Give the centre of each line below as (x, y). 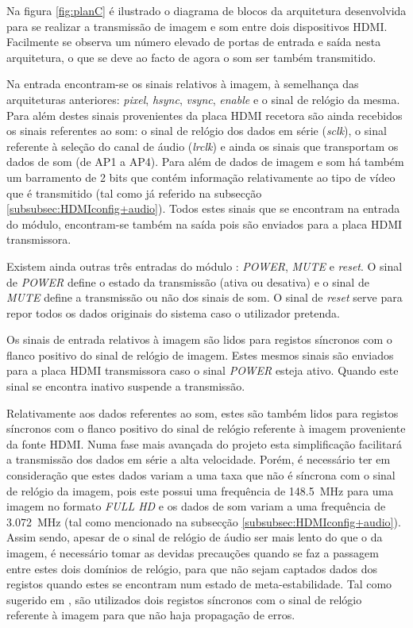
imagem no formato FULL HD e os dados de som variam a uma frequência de (196, 506)
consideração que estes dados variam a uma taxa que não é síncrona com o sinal (201, 475)
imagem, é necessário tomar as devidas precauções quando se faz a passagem (193, 553)
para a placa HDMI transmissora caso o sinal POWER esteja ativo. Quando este (203, 370)
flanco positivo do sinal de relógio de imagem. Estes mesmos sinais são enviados (200, 354)
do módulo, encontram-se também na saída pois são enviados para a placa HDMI (205, 223)
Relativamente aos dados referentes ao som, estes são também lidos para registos (203, 412)
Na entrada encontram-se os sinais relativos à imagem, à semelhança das (183, 84)
